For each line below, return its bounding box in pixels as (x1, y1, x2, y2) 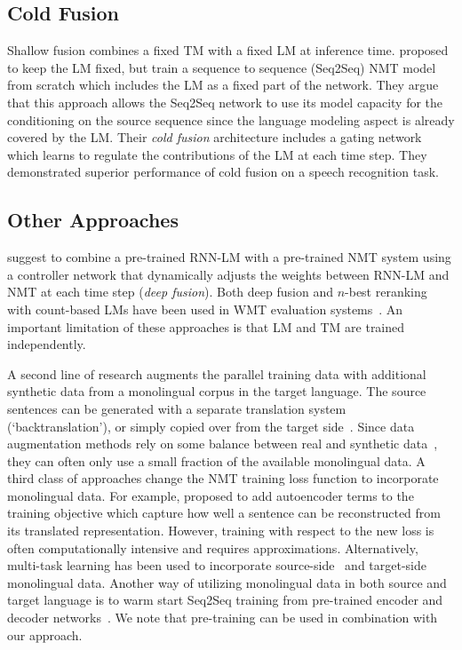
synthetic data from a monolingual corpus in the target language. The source (7, 382, 426, 400)
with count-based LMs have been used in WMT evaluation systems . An (7, 299, 403, 318)
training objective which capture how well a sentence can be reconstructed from (7, 503, 441, 522)
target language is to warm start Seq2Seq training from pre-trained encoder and (7, 591, 443, 609)
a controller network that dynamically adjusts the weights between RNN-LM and (7, 265, 450, 283)
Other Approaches (7, 206, 179, 234)
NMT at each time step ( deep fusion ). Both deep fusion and (7, 282, 333, 301)
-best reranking (345, 282, 427, 301)
